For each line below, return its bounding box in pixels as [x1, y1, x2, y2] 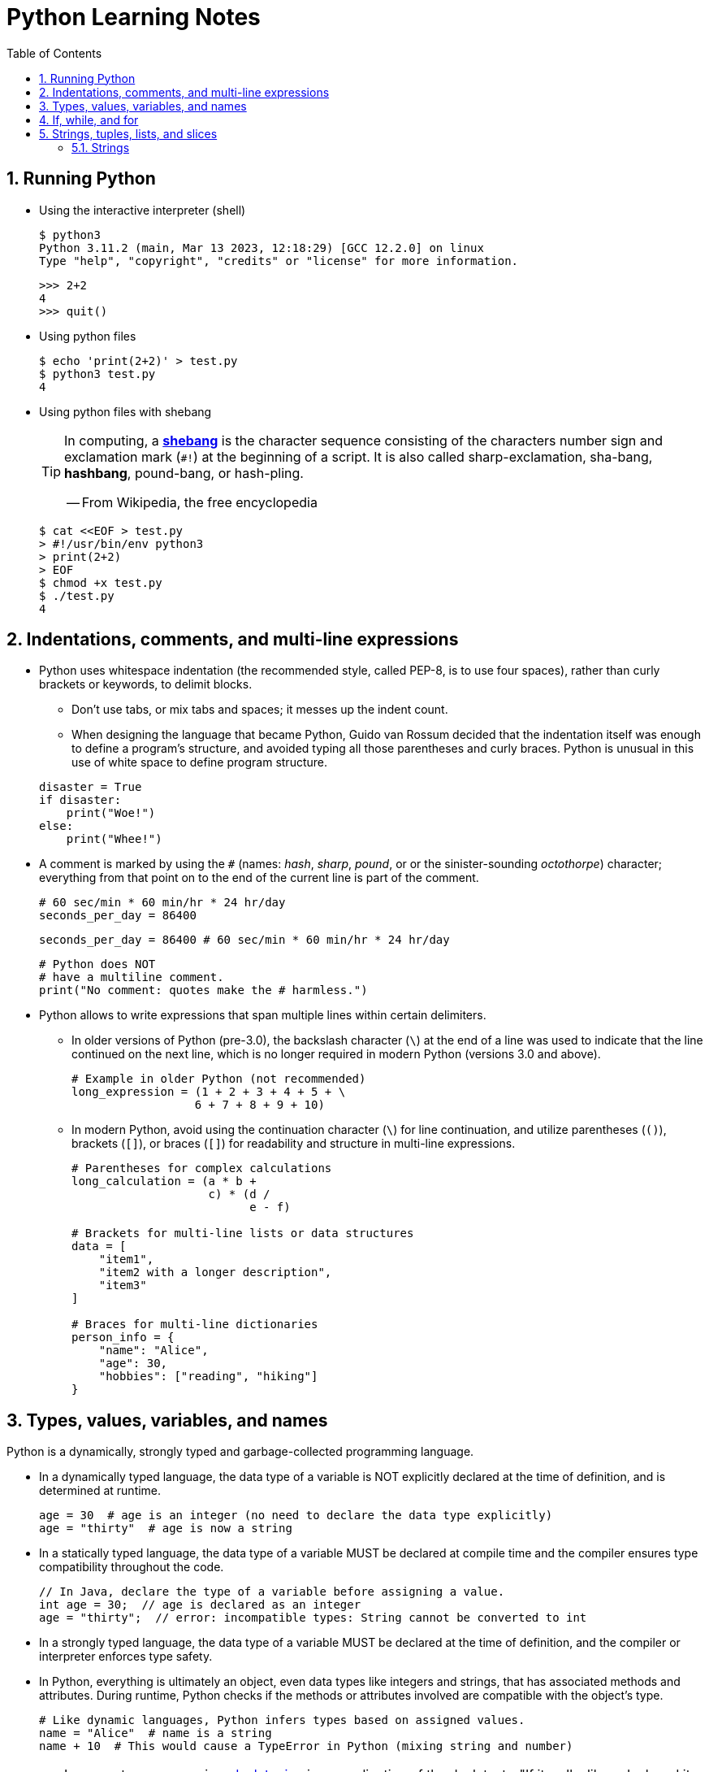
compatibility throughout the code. [39, 1560, 224, 1574]
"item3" [98, 1279, 147, 1292]
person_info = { [71, 1331, 175, 1344]
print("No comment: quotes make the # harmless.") [39, 984, 368, 997]
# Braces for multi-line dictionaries [71, 1318, 318, 1331]
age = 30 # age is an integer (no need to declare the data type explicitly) [39, 1509, 553, 1522]
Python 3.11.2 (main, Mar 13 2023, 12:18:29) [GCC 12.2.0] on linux [39, 241, 484, 254]
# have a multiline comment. [39, 971, 224, 984]
